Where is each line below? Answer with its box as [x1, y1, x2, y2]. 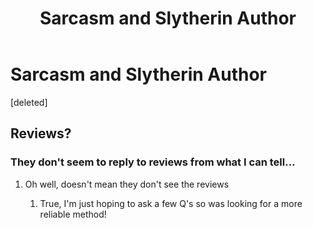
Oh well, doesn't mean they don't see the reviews [24, 178, 230, 190]
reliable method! [39, 208, 107, 220]
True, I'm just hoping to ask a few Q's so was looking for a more [39, 197, 303, 209]
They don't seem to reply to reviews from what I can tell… [10, 155, 296, 169]
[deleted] [10, 96, 48, 108]
